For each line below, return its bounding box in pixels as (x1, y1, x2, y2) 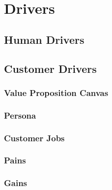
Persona (4, 109, 36, 121)
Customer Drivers (4, 61, 97, 76)
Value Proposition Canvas (4, 86, 109, 98)
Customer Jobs (4, 131, 65, 144)
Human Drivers (4, 32, 84, 47)
